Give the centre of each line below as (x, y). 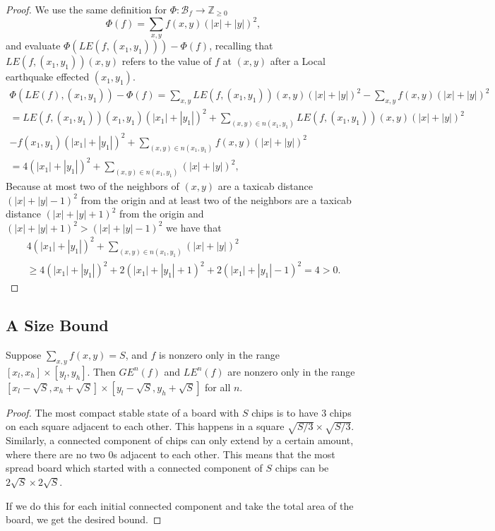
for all (218, 387)
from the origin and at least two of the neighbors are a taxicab (216, 199)
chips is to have (285, 412)
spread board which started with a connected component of (134, 468)
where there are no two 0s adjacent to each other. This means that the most (171, 454)
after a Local (298, 61)
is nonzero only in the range (219, 355)
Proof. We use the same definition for (87, 9)
